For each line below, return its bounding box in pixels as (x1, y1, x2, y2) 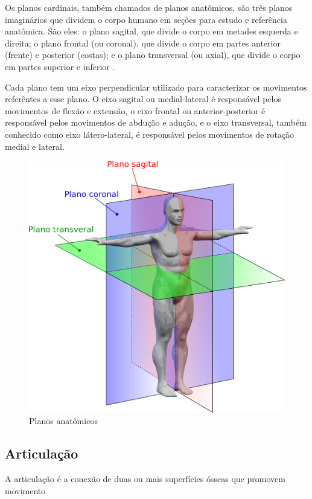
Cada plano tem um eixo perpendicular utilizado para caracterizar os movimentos (5, 80, 307, 93)
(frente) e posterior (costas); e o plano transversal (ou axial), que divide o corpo (5, 48, 301, 61)
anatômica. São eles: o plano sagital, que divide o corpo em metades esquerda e (5, 25, 298, 37)
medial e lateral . (5, 140, 65, 152)
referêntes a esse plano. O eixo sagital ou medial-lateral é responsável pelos (5, 92, 281, 105)
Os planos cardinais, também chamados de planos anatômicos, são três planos (5, 1, 293, 13)
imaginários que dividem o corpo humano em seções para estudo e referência (5, 13, 287, 25)
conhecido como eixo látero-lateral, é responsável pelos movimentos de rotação (5, 127, 294, 140)
